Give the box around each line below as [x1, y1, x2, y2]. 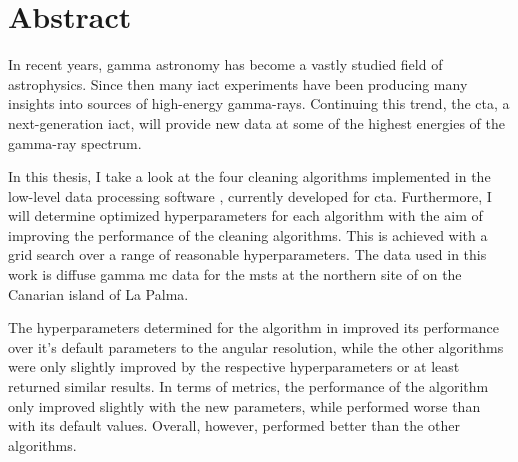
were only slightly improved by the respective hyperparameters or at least [8, 356, 460, 377]
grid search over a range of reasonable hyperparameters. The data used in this [8, 244, 487, 265]
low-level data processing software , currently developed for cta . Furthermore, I [8, 185, 492, 206]
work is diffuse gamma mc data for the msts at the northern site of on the [8, 264, 462, 285]
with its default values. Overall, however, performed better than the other [8, 415, 460, 436]
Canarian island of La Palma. [8, 283, 189, 304]
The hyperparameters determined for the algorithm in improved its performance [8, 317, 499, 338]
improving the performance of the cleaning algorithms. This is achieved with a [8, 224, 488, 245]
